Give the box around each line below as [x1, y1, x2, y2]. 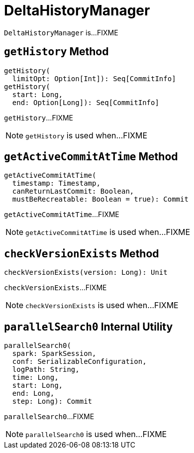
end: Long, [12, 389, 55, 398]
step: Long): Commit [12, 397, 93, 406]
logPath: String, [12, 365, 80, 374]
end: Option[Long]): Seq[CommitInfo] [12, 98, 159, 107]
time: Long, [12, 373, 59, 382]
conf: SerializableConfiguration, [12, 357, 147, 366]
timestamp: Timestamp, [12, 179, 100, 188]
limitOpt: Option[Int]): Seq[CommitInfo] [12, 74, 176, 83]
